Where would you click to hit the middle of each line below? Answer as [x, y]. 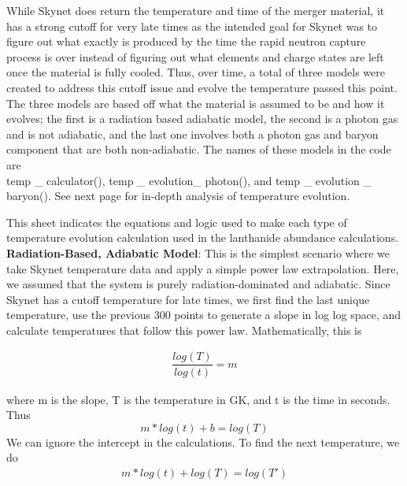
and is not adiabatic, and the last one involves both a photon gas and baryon [192, 134]
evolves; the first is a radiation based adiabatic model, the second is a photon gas [202, 119]
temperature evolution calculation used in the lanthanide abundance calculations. [203, 237]
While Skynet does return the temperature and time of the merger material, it [196, 10]
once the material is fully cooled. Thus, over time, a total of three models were [196, 72]
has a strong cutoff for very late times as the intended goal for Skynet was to [192, 26]
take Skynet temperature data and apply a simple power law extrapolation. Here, [203, 268]
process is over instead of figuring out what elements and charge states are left [195, 56]
